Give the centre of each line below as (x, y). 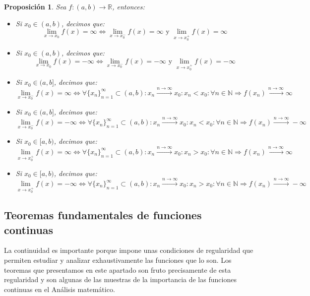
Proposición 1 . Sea (35, 6)
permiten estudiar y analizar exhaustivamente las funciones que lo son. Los (118, 260)
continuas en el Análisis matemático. (60, 289)
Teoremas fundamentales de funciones (103, 215)
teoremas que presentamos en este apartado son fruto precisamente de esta (118, 269)
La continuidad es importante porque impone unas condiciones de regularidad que (129, 250)
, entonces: (128, 6)
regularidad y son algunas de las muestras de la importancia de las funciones (120, 279)
